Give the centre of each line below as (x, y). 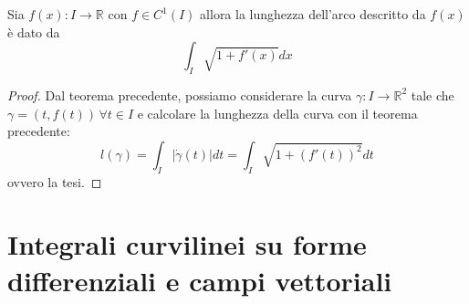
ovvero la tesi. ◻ (55, 181)
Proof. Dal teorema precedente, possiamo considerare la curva (180, 94)
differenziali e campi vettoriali (200, 280)
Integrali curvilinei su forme (187, 244)
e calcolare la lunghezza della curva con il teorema (277, 113)
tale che (433, 94)
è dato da (34, 31)
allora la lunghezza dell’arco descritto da (313, 14)
